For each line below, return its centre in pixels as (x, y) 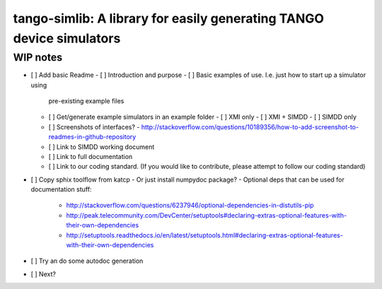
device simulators (67, 38)
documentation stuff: (61, 189)
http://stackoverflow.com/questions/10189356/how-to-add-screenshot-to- (250, 126)
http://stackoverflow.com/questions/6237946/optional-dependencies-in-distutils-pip (190, 206)
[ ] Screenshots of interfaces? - (94, 126)
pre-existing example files (86, 101)
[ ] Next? (44, 274)
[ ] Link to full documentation (91, 156)
